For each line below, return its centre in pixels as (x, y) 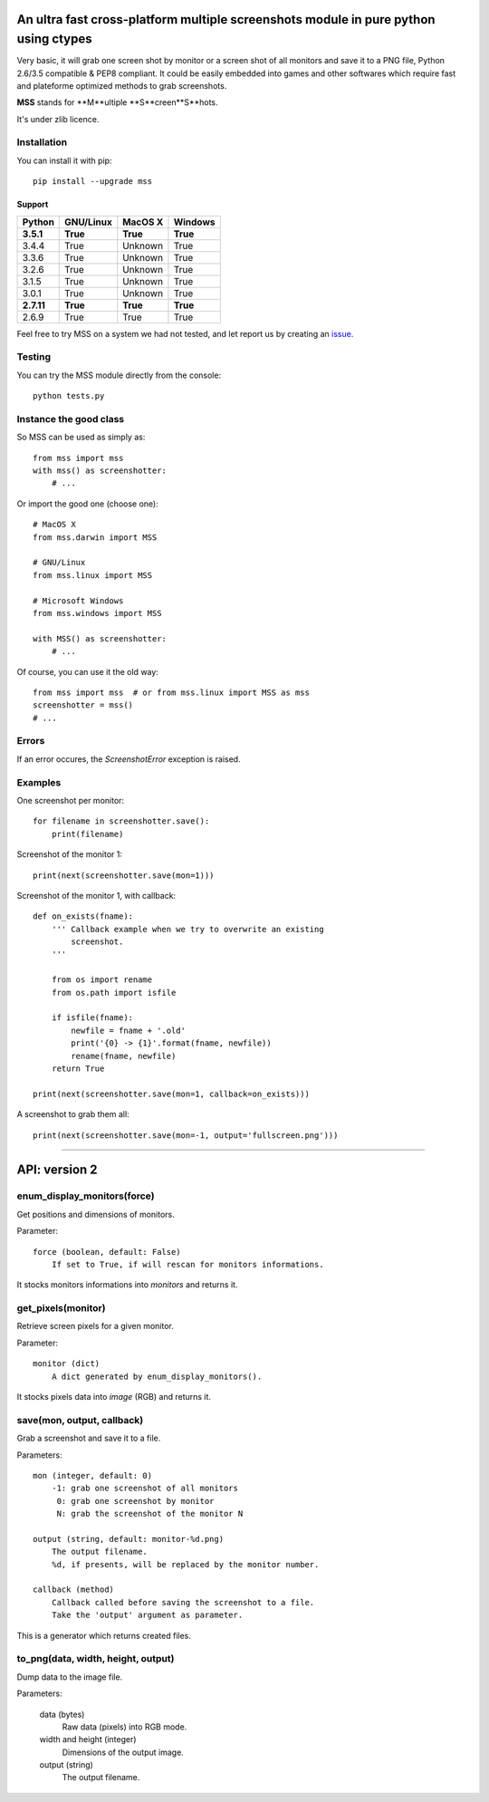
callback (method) (74, 1590)
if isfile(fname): (92, 1018)
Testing (34, 357)
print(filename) (87, 834)
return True (78, 1069)
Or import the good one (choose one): (87, 504)
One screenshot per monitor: (71, 800)
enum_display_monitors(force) (86, 1196)
